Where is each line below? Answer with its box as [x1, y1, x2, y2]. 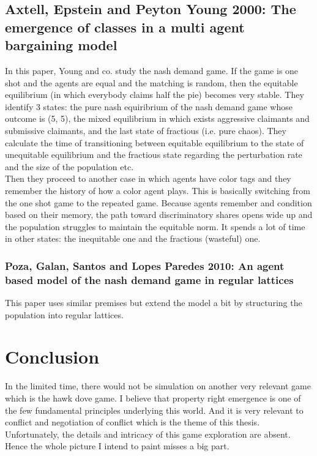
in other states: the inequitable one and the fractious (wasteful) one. [5, 232, 261, 245]
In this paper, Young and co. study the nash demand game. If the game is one [5, 64, 299, 77]
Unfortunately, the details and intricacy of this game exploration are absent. [5, 427, 291, 440]
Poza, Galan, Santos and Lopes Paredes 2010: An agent [5, 258, 285, 273]
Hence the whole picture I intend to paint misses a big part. [5, 439, 229, 452]
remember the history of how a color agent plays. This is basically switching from [5, 184, 310, 196]
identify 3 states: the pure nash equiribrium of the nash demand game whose [5, 100, 293, 113]
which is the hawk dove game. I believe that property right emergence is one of [5, 391, 301, 404]
